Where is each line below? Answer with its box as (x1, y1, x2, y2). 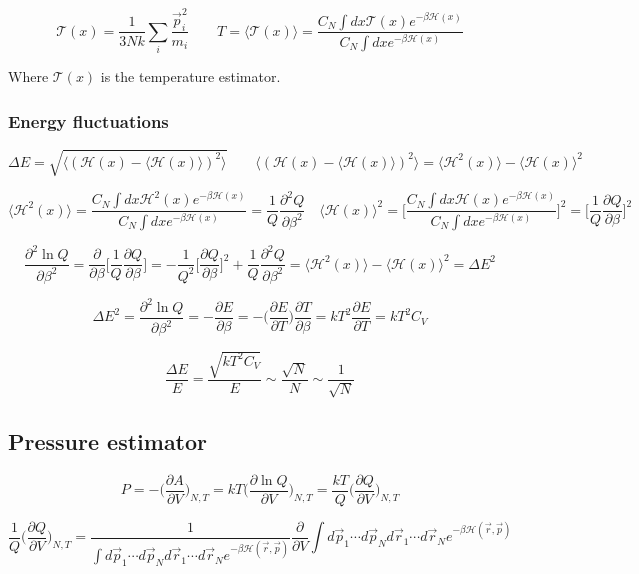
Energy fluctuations (8, 108, 169, 133)
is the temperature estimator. (100, 66, 281, 87)
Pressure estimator (8, 425, 208, 456)
